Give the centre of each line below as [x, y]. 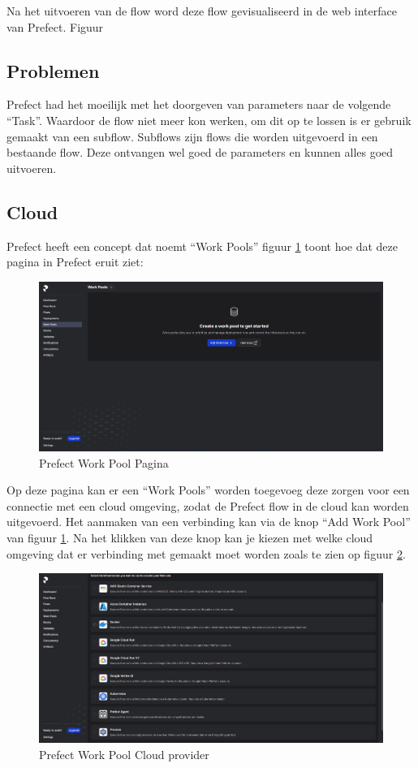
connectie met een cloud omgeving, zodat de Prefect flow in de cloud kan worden [208, 505]
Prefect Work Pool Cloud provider [124, 754]
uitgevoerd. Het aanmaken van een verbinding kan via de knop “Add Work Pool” [209, 522]
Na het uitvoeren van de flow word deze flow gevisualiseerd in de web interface [202, 11]
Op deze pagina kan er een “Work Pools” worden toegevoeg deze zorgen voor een [208, 490]
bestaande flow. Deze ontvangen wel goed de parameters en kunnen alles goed [200, 152]
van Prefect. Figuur [55, 26]
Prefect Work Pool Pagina [104, 462]
